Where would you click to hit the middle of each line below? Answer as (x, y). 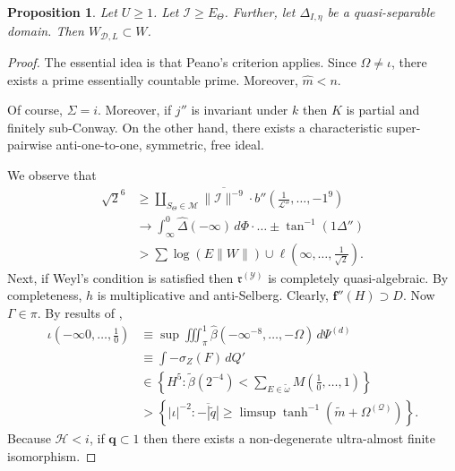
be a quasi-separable (381, 12)
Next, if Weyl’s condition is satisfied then (120, 277)
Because (29, 437)
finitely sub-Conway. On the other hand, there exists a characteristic (195, 127)
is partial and (383, 110)
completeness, (45, 295)
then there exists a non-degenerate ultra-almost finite (290, 437)
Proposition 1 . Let (62, 12)
